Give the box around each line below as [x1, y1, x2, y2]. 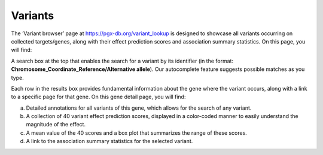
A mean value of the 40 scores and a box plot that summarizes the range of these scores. [26, 129, 248, 137]
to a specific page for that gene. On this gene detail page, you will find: [11, 93, 186, 101]
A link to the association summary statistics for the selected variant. [26, 138, 193, 145]
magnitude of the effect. [26, 121, 86, 128]
